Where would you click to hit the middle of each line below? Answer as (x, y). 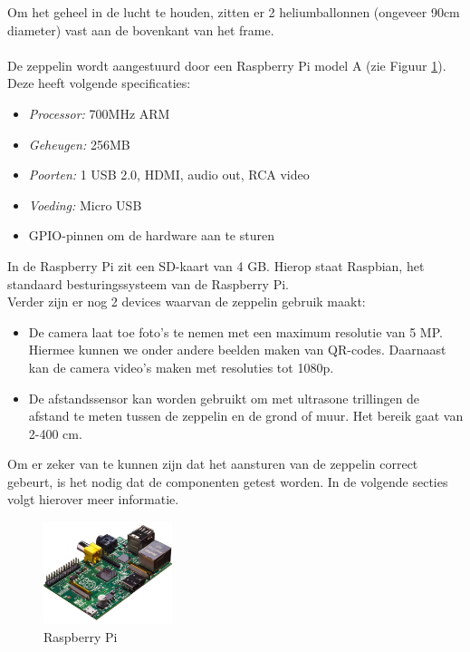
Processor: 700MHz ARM (99, 113)
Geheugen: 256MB (79, 144)
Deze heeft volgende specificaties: (99, 83)
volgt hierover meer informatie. (93, 499)
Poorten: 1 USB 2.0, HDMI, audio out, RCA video (169, 175)
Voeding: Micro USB (85, 204)
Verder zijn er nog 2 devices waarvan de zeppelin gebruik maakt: (187, 302)
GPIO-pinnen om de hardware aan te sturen (151, 235)
